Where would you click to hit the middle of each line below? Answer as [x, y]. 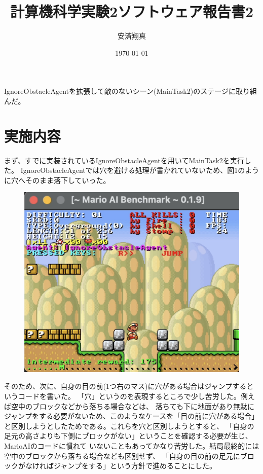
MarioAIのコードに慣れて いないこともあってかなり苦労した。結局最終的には [132, 446]
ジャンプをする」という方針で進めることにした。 [135, 466]
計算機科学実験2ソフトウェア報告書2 [132, 11]
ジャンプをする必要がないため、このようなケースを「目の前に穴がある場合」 [131, 416]
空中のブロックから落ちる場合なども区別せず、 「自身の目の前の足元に [122, 455]
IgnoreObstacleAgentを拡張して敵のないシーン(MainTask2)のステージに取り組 [130, 91]
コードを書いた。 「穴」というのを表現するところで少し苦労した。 [129, 396]
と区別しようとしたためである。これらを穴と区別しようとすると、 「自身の [129, 426]
